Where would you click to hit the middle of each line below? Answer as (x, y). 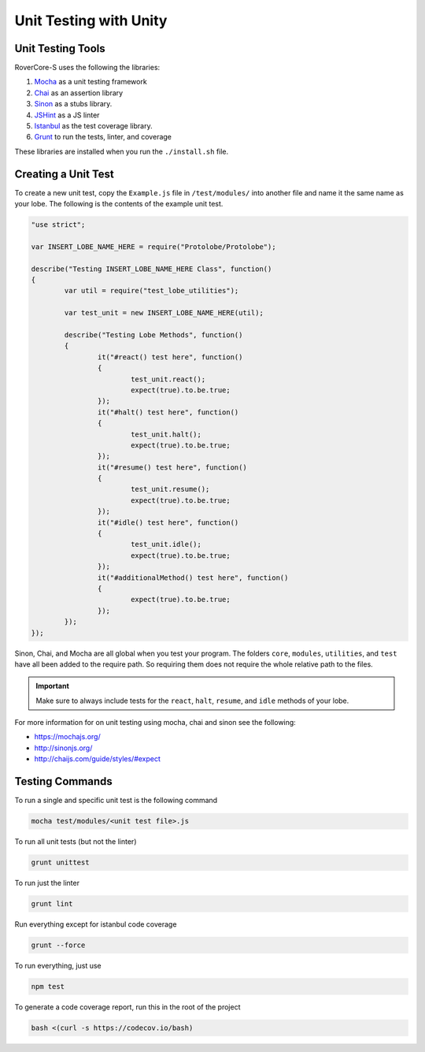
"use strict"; (58, 225)
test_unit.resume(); (170, 489)
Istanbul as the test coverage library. (93, 126)
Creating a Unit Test (64, 174)
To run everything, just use (58, 966)
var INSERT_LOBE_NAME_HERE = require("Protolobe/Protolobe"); (153, 247)
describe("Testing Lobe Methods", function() (153, 335)
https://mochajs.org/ (68, 737)
